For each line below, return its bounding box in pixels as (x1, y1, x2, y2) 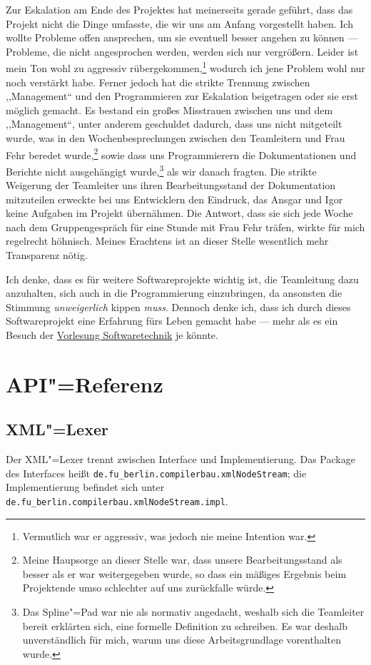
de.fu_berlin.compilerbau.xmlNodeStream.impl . (6, 494, 228, 509)
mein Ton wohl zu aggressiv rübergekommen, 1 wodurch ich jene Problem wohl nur (6, 59, 365, 76)
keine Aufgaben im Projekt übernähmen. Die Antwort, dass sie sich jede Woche (6, 205, 353, 220)
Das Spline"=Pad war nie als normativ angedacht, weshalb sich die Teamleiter (22, 604, 365, 619)
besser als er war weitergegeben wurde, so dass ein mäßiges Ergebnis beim (22, 566, 347, 581)
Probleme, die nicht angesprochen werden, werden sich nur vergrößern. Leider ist (6, 44, 359, 59)
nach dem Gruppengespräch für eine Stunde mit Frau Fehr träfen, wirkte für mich (6, 219, 365, 234)
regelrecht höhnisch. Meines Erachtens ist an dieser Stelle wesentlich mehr (6, 233, 329, 248)
